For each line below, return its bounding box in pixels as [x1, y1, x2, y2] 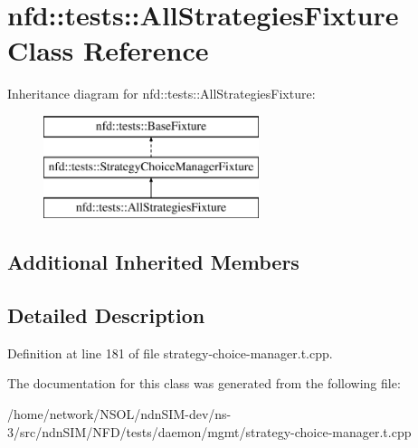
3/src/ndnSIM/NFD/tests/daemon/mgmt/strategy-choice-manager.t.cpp [7, 422, 412, 441]
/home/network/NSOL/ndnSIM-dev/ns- [7, 405, 232, 424]
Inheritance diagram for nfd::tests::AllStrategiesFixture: [7, 84, 316, 103]
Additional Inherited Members [7, 248, 299, 276]
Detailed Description [7, 301, 205, 329]
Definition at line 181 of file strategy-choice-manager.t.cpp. [7, 343, 333, 362]
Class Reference [7, 32, 209, 69]
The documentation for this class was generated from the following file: [7, 374, 401, 393]
